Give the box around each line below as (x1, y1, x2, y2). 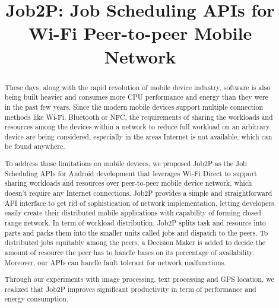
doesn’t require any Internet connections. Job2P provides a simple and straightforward (4, 188, 272, 198)
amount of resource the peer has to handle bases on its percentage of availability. (4, 247, 255, 257)
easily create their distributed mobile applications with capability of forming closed (4, 208, 261, 218)
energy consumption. (4, 294, 69, 304)
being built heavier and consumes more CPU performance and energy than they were (4, 92, 268, 102)
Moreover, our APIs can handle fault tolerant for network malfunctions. (4, 257, 226, 267)
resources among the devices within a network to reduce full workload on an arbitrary (4, 122, 270, 132)
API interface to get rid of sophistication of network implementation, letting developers (4, 198, 274, 208)
